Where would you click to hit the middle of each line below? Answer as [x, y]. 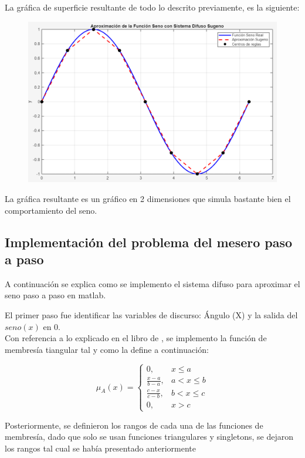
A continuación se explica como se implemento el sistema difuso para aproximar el [152, 283]
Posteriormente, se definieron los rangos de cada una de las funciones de [134, 425]
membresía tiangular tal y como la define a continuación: [107, 349]
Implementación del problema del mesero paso [149, 242]
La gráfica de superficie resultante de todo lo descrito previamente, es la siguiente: [152, 7]
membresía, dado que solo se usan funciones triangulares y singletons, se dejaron [149, 437]
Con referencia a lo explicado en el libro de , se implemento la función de [136, 338]
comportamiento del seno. [51, 210]
